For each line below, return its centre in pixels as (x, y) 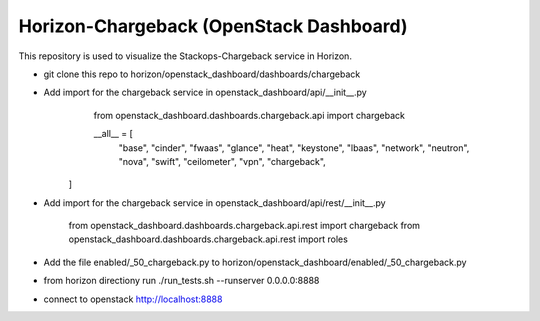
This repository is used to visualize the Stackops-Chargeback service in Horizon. (185, 56)
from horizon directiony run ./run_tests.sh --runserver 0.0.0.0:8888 (181, 281)
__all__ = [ (113, 134)
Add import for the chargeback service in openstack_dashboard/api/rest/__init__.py (214, 202)
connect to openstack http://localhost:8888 (133, 299)
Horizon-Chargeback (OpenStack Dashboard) (213, 26)
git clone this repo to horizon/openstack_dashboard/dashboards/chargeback (202, 74)
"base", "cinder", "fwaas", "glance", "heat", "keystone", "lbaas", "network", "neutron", (294, 147)
